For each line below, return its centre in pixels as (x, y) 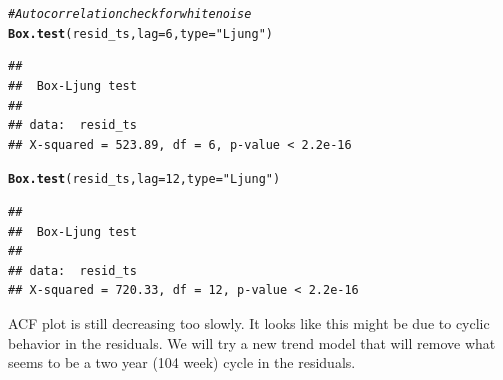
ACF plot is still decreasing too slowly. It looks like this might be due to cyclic (249, 322)
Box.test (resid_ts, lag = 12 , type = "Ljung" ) (144, 179)
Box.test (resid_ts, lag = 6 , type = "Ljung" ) (140, 33)
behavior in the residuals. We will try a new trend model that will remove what (252, 342)
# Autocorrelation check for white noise (130, 14)
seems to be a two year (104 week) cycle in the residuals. (182, 362)
